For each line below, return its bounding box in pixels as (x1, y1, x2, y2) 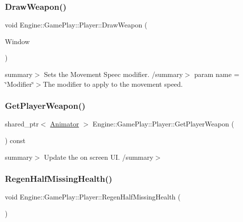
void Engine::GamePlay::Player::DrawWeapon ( (5, 20, 147, 30)
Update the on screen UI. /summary (44, 151, 153, 162)
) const (5, 135, 26, 145)
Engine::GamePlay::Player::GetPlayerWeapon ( (93, 119, 234, 129)
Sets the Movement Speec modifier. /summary (44, 69, 183, 79)
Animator (50, 119, 79, 129)
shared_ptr (5, 119, 39, 129)
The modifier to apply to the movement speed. (43, 78, 183, 89)
